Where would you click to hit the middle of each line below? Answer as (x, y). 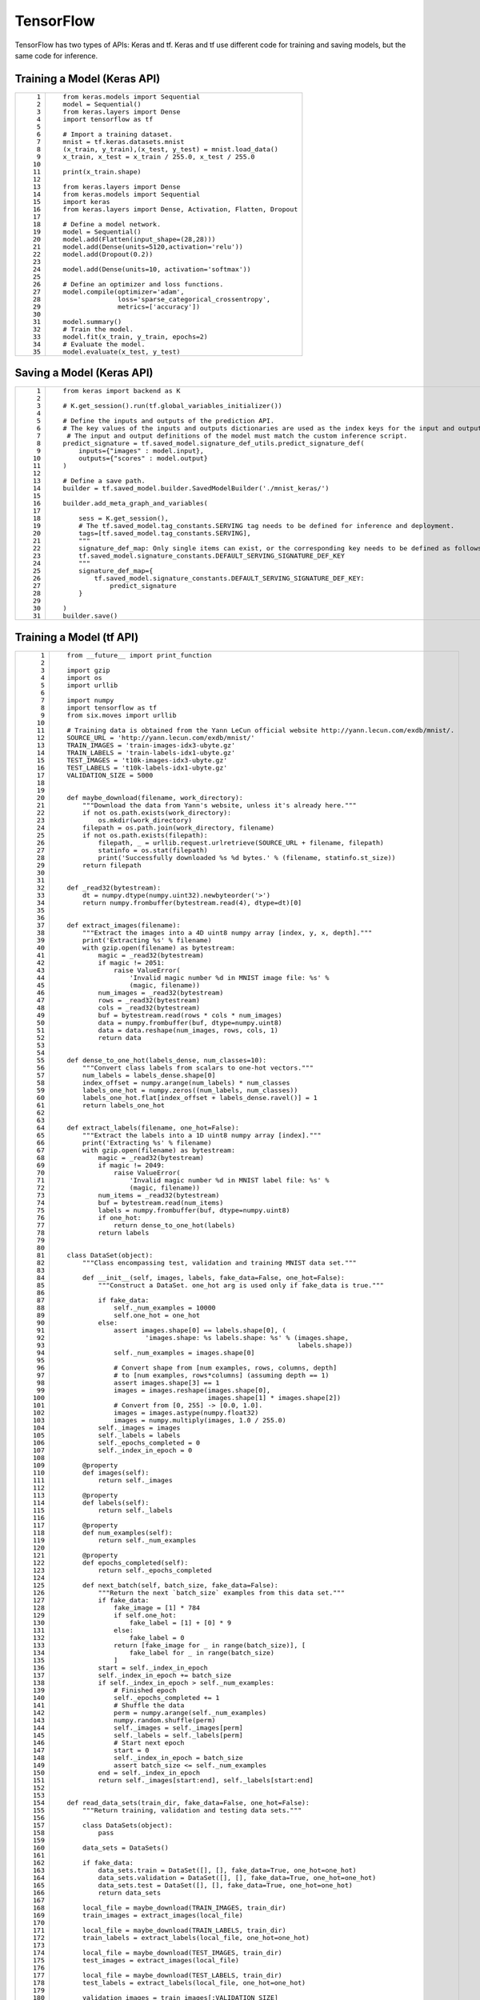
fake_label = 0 (157, 1637)
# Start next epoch (149, 1743)
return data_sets (130, 1892)
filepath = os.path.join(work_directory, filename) (178, 828)
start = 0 (131, 1750)
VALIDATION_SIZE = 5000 (110, 775)
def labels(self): (116, 1503)
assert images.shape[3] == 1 (166, 1383)
